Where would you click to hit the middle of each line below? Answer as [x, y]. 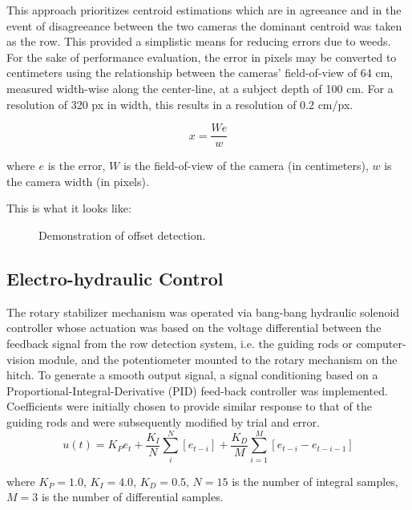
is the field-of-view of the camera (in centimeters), [246, 166]
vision [21, 359]
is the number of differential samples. [132, 497]
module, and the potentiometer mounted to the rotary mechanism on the [218, 359]
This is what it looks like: [69, 208]
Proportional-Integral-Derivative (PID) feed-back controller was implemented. [197, 390]
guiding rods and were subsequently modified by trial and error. [163, 421]
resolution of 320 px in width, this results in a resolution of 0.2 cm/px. [180, 104]
